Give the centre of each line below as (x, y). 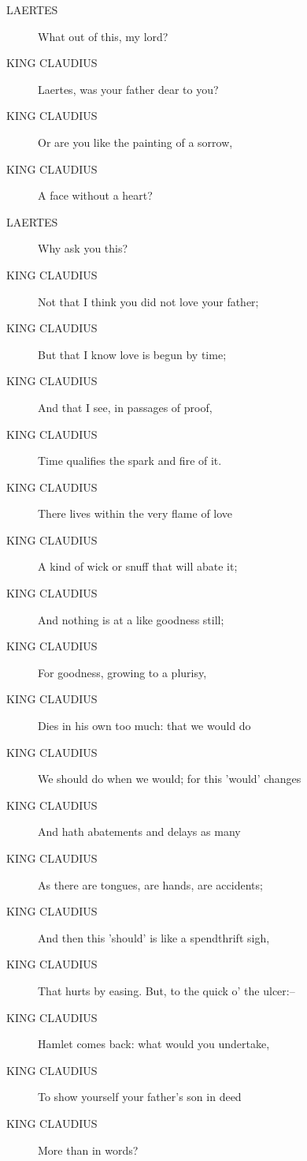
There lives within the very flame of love (135, 513)
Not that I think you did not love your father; (148, 301)
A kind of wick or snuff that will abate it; (138, 566)
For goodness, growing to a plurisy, (122, 672)
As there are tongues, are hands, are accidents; (150, 884)
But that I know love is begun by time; (132, 354)
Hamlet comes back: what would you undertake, (154, 1044)
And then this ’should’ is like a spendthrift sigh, (154, 937)
